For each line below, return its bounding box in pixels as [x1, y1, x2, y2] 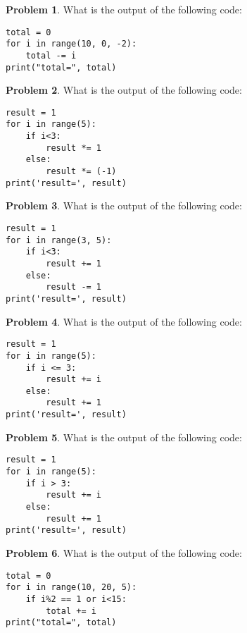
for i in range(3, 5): [6, 235, 112, 245]
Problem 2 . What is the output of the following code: [6, 82, 242, 97]
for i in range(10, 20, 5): [6, 582, 137, 593]
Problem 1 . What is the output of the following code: [6, 2, 242, 16]
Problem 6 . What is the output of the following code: [6, 545, 242, 560]
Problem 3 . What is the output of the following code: [6, 198, 242, 213]
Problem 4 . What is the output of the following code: [6, 314, 242, 328]
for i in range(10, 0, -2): [6, 39, 137, 49]
